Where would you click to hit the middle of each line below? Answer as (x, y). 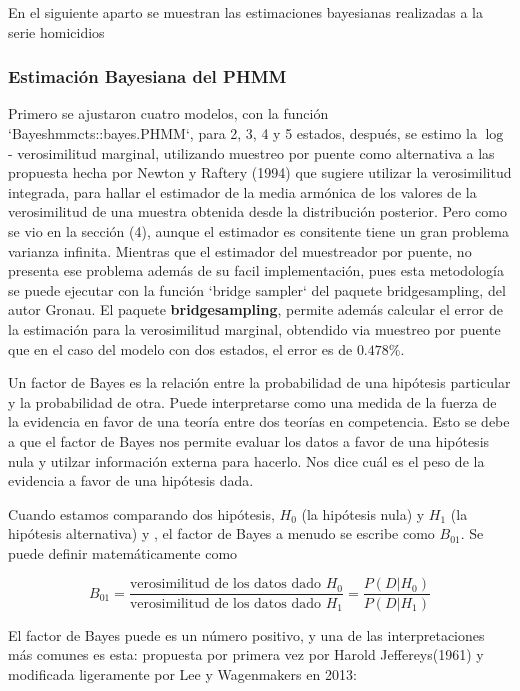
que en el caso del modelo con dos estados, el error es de (180, 348)
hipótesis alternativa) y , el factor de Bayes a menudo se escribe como (221, 533)
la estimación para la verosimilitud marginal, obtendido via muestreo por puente (254, 328)
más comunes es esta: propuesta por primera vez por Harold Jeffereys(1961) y (246, 654)
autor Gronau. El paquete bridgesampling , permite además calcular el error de (255, 309)
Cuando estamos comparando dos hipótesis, (141, 513)
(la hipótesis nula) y (363, 513)
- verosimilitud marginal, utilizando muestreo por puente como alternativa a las (251, 152)
